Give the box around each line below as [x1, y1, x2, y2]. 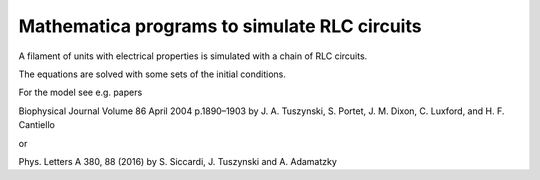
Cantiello [18, 119, 55, 131]
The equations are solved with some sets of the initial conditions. [18, 68, 287, 80]
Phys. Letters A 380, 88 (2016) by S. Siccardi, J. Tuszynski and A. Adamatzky [18, 155, 337, 167]
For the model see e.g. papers [18, 86, 143, 99]
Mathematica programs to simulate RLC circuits [18, 15, 422, 37]
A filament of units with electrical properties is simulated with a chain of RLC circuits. [18, 50, 368, 62]
